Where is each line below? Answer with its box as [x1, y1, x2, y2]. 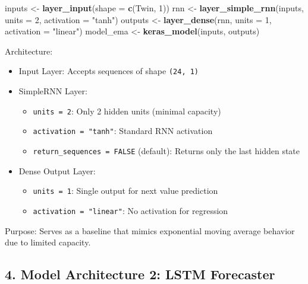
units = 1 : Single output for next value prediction [33, 184, 218, 197]
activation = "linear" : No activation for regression [33, 204, 228, 216]
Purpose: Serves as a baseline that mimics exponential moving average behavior [5, 224, 295, 237]
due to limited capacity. [5, 236, 91, 248]
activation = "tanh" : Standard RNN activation [33, 125, 213, 137]
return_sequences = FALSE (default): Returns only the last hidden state [33, 144, 300, 157]
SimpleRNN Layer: [18, 85, 87, 97]
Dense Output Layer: [18, 164, 96, 177]
